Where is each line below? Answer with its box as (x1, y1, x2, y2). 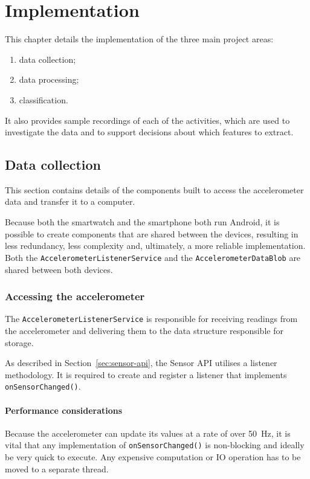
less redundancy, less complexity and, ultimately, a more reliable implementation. (5, 239, 306, 252)
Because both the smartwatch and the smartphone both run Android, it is (5, 216, 280, 228)
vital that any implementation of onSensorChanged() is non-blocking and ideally (5, 439, 305, 451)
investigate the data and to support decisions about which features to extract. (5, 126, 294, 138)
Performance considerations (5, 403, 123, 416)
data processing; (19, 73, 79, 86)
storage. (5, 336, 34, 349)
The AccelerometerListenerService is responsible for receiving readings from (5, 312, 298, 325)
